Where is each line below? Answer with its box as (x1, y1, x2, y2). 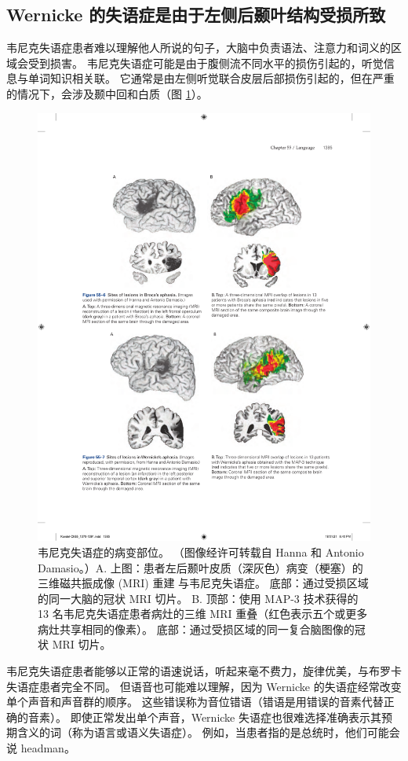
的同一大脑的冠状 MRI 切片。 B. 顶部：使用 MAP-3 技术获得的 (38, 590, 359, 606)
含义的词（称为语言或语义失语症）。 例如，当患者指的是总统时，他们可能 (16, 724, 389, 741)
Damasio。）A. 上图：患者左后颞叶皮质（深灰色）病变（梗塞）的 (38, 559, 363, 575)
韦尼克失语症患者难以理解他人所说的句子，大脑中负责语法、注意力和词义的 (6, 39, 391, 56)
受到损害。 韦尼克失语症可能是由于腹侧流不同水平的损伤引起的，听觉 (27, 54, 384, 71)
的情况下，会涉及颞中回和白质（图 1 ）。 (6, 85, 208, 101)
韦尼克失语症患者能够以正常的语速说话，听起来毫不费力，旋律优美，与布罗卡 (6, 663, 402, 679)
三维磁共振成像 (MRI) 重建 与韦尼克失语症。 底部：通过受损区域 (38, 575, 369, 591)
